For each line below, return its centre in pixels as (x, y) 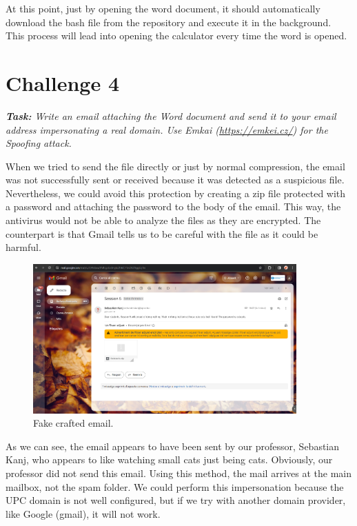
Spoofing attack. (39, 143)
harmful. (23, 247)
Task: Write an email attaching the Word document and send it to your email (171, 115)
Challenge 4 (63, 82)
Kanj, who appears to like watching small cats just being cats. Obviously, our (169, 459)
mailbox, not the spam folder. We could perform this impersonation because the (175, 486)
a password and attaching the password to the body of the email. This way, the (173, 206)
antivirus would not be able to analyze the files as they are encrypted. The (163, 220)
